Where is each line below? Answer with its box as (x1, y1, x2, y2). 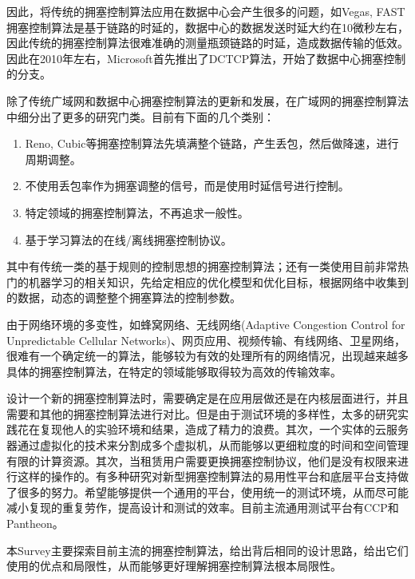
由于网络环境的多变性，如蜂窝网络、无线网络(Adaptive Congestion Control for (6, 315, 405, 332)
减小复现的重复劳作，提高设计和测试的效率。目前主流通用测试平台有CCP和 (6, 499, 399, 516)
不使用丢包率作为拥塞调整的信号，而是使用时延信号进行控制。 (25, 177, 350, 194)
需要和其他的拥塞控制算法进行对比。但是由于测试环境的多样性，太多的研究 (6, 405, 397, 422)
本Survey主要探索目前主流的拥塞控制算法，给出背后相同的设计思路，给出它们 (6, 541, 409, 558)
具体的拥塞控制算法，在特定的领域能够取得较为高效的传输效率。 (6, 363, 342, 379)
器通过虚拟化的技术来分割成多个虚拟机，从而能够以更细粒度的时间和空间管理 (6, 437, 409, 454)
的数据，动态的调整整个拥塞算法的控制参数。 (6, 289, 241, 306)
